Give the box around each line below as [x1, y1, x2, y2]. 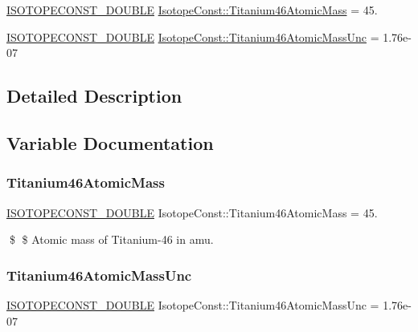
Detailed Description [6, 83, 182, 108]
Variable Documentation [6, 130, 214, 155]
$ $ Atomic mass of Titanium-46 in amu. [9, 231, 214, 248]
